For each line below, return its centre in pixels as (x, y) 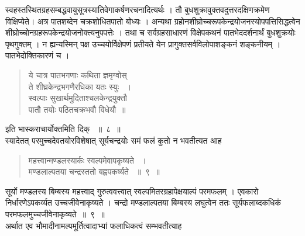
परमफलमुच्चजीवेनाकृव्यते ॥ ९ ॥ (55, 214)
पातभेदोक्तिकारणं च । (37, 55)
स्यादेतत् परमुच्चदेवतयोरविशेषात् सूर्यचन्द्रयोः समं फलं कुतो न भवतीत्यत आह (114, 140)
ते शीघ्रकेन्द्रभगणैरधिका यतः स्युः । (80, 86)
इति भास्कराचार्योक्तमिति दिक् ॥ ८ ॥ (63, 129)
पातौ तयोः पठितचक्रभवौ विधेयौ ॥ (77, 109)
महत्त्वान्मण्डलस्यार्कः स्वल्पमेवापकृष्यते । (87, 160)
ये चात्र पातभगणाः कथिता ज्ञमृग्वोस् (78, 74)
